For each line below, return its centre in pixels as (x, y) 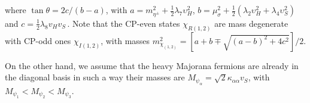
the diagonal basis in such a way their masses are (95, 77)
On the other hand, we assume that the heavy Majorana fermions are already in (152, 65)
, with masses (125, 40)
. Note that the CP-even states (124, 23)
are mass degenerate (251, 23)
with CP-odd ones (38, 40)
